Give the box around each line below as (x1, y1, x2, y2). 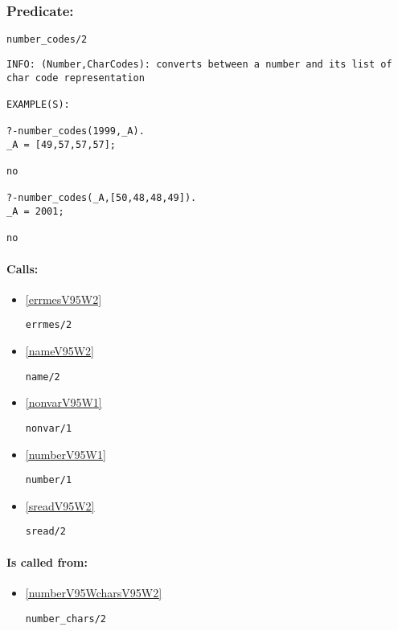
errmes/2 (25, 319, 72, 331)
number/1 (25, 474, 72, 486)
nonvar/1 (25, 422, 72, 434)
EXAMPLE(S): (6, 98, 70, 110)
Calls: (6, 260, 39, 277)
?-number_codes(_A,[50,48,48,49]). (6, 192, 197, 204)
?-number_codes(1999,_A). (6, 125, 145, 137)
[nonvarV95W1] (25, 394, 102, 411)
